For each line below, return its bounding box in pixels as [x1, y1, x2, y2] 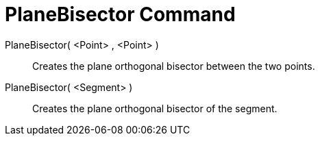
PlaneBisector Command [5, 3, 236, 26]
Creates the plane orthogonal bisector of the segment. [32, 102, 278, 114]
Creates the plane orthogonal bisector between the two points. [32, 60, 315, 72]
